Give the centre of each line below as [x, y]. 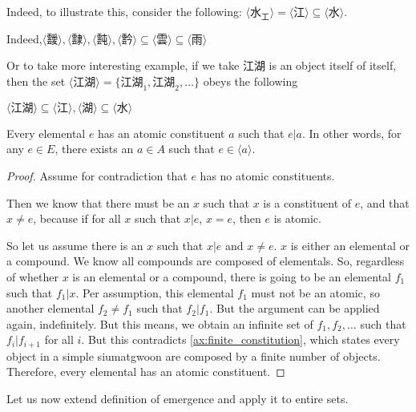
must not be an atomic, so [315, 292]
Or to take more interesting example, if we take [123, 65]
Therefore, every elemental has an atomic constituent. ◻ [146, 372]
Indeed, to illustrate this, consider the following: [124, 11]
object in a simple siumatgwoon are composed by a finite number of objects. [194, 355]
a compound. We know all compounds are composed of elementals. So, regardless [206, 261]
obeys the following [250, 81]
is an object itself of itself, [333, 65]
